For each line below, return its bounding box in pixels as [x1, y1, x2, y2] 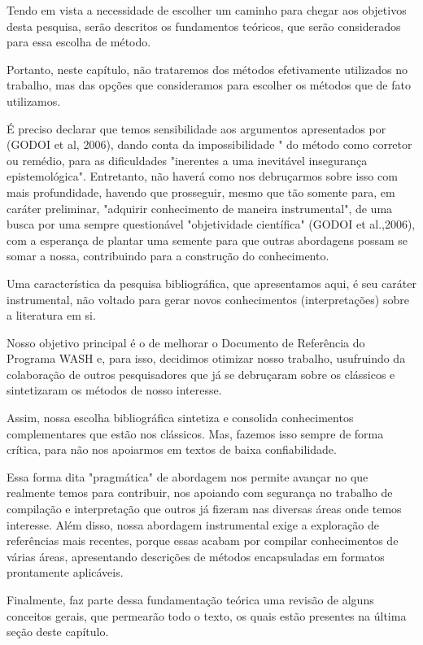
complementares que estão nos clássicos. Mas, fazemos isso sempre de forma [7, 425, 384, 442]
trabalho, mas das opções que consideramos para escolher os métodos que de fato [7, 76, 411, 94]
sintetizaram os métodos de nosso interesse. [7, 381, 222, 399]
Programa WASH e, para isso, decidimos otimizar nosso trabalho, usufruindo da [7, 350, 406, 367]
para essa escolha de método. [7, 33, 151, 50]
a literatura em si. [7, 307, 96, 324]
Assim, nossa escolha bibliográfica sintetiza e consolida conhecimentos [7, 409, 354, 426]
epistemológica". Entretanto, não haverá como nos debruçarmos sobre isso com [7, 168, 398, 185]
